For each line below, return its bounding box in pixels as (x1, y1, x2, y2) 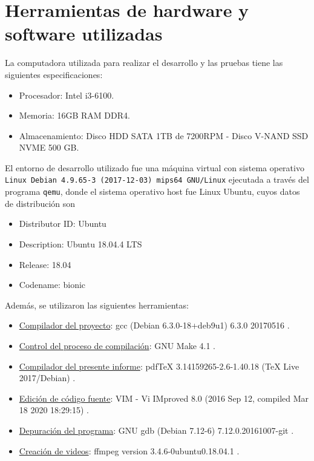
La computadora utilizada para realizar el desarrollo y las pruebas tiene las (5, 56, 283, 69)
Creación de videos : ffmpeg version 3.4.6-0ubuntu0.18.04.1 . (19, 444, 240, 457)
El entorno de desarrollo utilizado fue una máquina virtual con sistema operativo (5, 161, 304, 174)
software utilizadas (5, 21, 163, 46)
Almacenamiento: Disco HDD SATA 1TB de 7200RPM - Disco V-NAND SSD (19, 129, 309, 142)
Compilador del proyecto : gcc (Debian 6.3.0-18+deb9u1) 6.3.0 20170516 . (19, 319, 290, 332)
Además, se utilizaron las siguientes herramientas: (5, 298, 189, 311)
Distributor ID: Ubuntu (19, 217, 106, 230)
